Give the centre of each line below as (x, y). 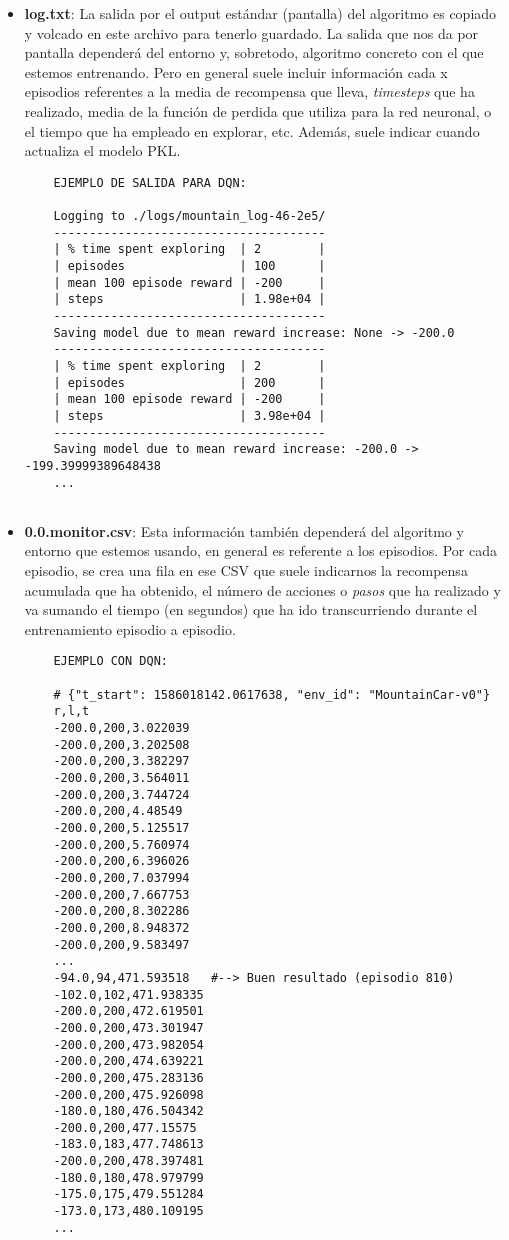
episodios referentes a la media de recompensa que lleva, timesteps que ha (249, 91)
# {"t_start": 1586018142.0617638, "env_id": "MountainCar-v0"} (272, 694)
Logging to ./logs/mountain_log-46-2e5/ (189, 216)
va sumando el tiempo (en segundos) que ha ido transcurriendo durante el (251, 609)
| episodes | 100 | (189, 266)
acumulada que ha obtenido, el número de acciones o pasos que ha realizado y (262, 589)
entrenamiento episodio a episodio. (130, 628)
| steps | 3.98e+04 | (189, 415)
